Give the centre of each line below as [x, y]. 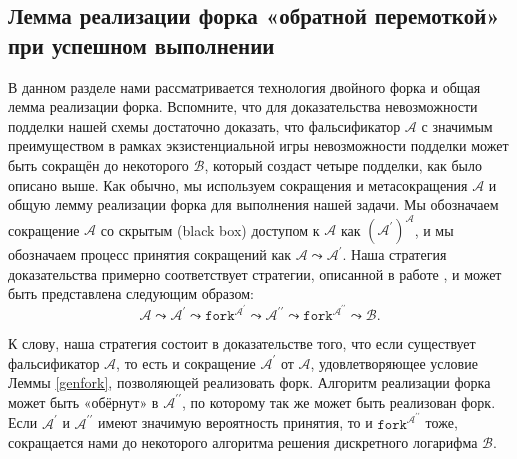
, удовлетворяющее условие [394, 362]
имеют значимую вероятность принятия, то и [235, 422]
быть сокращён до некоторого [98, 164]
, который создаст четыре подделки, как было [343, 164]
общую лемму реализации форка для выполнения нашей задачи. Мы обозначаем [253, 204]
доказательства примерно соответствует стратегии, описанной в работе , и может [255, 273]
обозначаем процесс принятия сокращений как [150, 254]
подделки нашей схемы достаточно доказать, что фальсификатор [204, 125]
